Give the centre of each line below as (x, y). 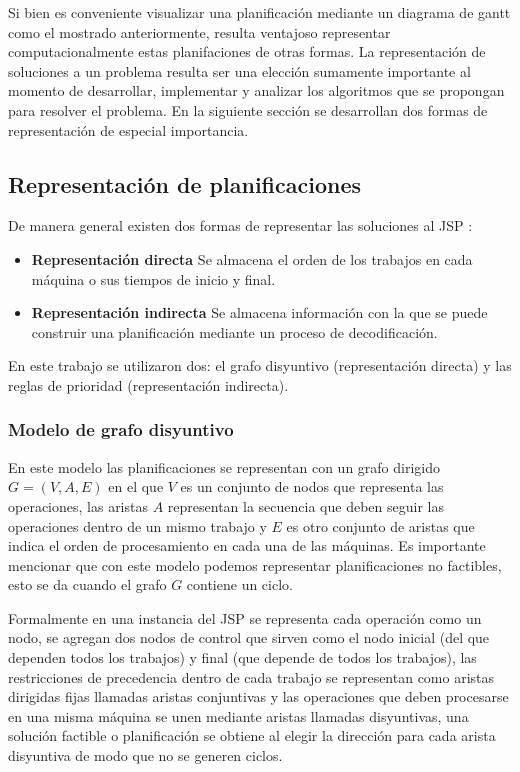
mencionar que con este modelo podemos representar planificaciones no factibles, (255, 564)
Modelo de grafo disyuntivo (121, 429)
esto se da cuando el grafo (87, 584)
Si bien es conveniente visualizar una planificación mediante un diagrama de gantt (259, 12)
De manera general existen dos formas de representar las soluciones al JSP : (240, 225)
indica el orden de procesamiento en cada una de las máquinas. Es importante (247, 545)
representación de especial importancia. (128, 129)
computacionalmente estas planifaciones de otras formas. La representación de (247, 51)
